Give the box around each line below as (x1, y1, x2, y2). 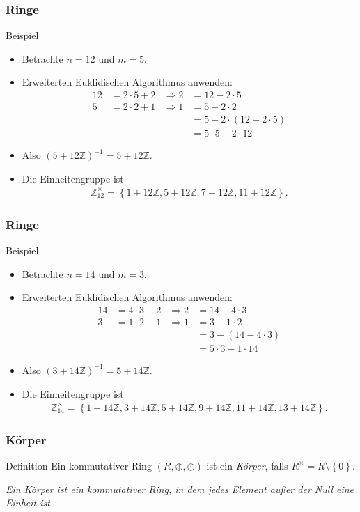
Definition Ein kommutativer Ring (6, 458, 152, 472)
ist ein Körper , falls (206, 458, 288, 472)
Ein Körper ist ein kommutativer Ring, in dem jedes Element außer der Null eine (6, 481, 354, 496)
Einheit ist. (6, 495, 54, 510)
